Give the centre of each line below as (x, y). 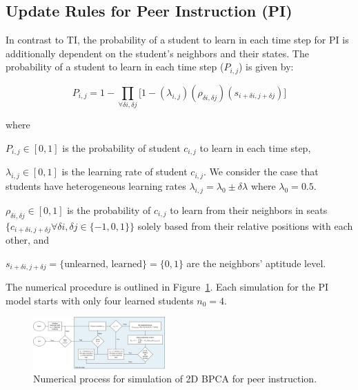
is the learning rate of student (125, 172)
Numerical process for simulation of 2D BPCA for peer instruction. (175, 379)
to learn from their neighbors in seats (249, 209)
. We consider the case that (261, 172)
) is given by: (266, 67)
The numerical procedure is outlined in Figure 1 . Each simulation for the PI (167, 287)
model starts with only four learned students (100, 300)
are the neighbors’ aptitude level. (256, 263)
